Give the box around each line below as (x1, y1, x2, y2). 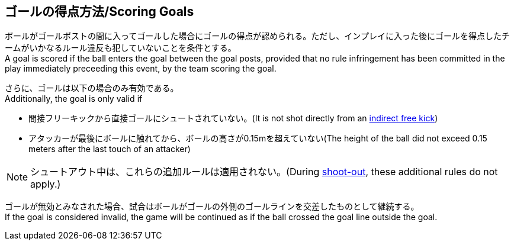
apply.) (30, 178, 61, 191)
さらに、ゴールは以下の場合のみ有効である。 (5, 83, 179, 94)
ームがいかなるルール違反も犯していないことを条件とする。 (5, 43, 236, 53)
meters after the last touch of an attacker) (28, 144, 191, 154)
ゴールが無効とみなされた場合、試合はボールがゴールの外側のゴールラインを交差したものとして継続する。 (5, 201, 419, 212)
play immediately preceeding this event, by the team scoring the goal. (5, 63, 277, 74)
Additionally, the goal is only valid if (5, 94, 143, 104)
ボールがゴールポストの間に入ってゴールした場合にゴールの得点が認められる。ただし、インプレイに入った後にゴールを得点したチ (5, 31, 510, 41)
